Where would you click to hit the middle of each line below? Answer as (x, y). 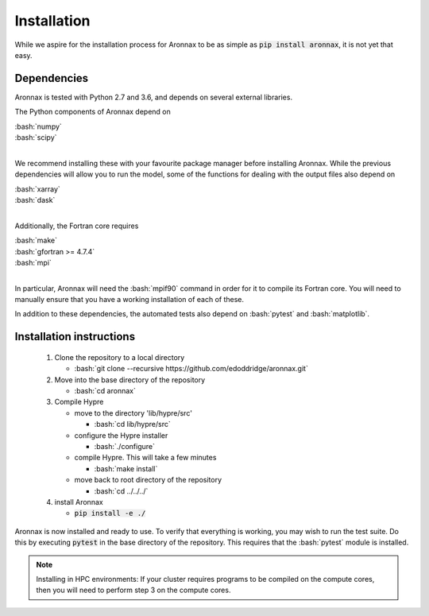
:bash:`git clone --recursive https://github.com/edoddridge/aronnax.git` (191, 369)
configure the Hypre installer (121, 435)
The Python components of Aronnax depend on (93, 112)
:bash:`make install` (126, 468)
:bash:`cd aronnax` (105, 391)
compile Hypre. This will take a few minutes (145, 458)
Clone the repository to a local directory (120, 357)
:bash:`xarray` (38, 189)
